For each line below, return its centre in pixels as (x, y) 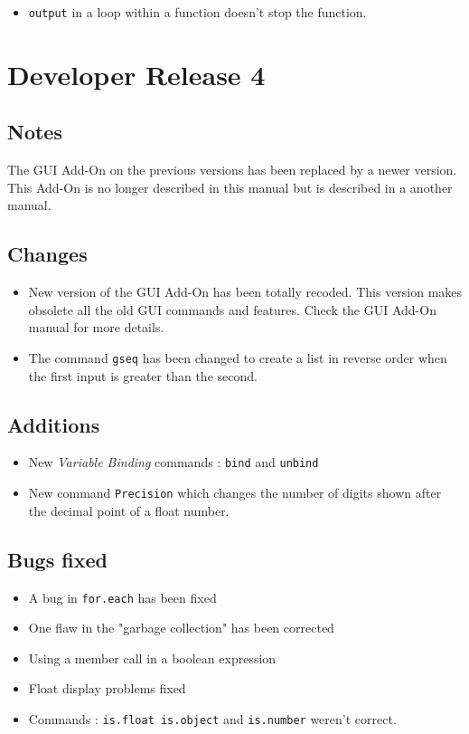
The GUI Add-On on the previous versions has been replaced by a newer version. (232, 170)
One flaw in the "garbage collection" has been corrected (181, 628)
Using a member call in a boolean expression (152, 658)
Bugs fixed (57, 559)
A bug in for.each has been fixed (122, 597)
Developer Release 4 (136, 74)
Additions (54, 424)
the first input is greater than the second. (143, 375)
